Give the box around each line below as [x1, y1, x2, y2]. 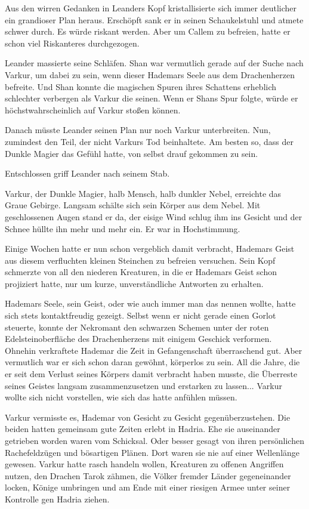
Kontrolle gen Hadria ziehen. [5, 492, 110, 505]
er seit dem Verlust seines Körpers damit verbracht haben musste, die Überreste [5, 368, 298, 380]
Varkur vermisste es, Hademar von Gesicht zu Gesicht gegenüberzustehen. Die [5, 411, 291, 423]
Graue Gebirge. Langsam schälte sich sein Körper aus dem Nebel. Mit [5, 199, 261, 211]
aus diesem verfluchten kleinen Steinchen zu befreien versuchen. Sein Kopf [5, 254, 276, 266]
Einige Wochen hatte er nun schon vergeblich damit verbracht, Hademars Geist [5, 242, 295, 255]
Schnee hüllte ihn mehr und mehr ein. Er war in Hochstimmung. [5, 222, 240, 235]
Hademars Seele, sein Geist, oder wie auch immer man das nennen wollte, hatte [5, 297, 296, 310]
